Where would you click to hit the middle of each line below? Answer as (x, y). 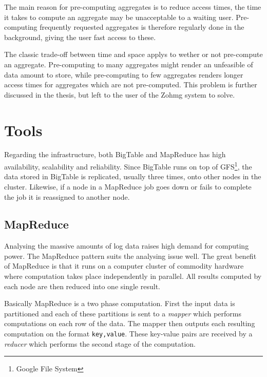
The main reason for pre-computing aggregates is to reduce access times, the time (133, 7)
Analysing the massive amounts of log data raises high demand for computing (127, 246)
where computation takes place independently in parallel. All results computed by (133, 276)
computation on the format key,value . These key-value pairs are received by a (128, 334)
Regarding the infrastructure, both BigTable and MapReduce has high (115, 154)
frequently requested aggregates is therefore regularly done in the (142, 27)
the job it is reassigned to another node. (67, 196)
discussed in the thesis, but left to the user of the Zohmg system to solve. (120, 94)
